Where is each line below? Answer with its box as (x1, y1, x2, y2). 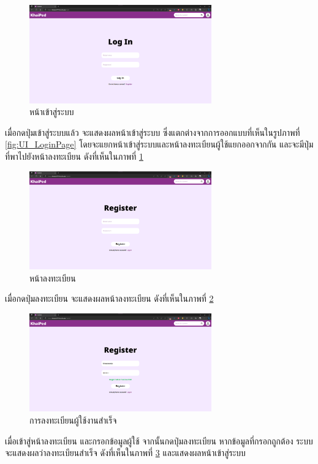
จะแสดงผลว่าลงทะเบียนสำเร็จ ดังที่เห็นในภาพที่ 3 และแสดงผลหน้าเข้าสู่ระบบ (5, 446, 246, 459)
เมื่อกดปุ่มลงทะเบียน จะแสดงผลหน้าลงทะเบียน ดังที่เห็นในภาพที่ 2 (5, 292, 214, 305)
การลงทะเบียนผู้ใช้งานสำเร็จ (29, 414, 117, 427)
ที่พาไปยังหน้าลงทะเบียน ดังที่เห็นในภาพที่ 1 (5, 149, 143, 162)
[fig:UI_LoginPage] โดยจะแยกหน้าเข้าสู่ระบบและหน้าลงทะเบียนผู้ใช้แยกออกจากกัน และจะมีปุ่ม (5, 138, 314, 151)
